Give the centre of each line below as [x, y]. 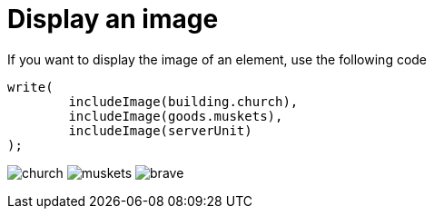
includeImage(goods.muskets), [176, 116]
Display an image [113, 19]
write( [30, 87]
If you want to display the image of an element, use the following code [217, 59]
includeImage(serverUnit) [160, 130]
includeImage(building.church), [183, 101]
